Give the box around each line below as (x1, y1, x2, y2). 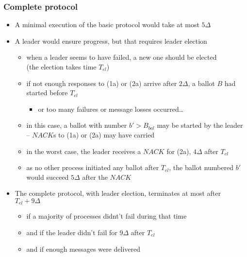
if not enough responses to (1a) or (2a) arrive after (26, 78, 177, 88)
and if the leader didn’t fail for (26, 227, 117, 237)
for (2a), (166, 146, 191, 156)
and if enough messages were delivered (26, 243, 140, 254)
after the (82, 171, 108, 182)
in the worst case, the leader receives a (26, 146, 141, 156)
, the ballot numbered (169, 162, 233, 172)
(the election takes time (26, 62, 97, 71)
